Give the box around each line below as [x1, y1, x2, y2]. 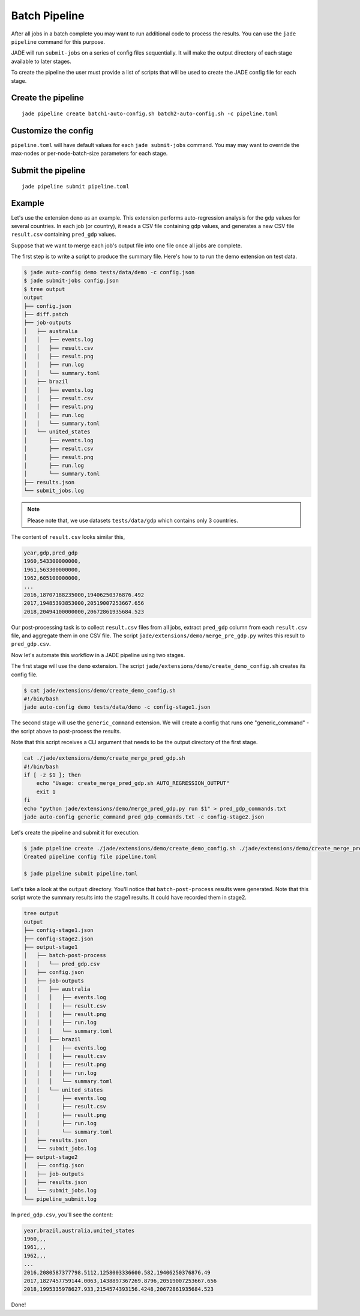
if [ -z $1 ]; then [23, 771, 81, 778]
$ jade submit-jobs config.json [23, 277, 119, 284]
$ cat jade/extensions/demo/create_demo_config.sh [23, 687, 176, 694]
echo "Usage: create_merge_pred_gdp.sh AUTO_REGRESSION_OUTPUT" [36, 780, 230, 787]
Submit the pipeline [11, 166, 86, 176]
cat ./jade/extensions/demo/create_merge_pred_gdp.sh [23, 755, 185, 762]
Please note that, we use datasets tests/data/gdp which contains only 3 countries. [27, 517, 238, 524]
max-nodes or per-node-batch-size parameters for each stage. [11, 150, 168, 157]
